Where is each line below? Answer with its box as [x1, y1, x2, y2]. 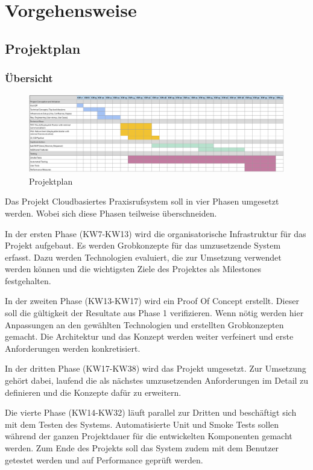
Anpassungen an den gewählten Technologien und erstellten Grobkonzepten [5, 318, 284, 331]
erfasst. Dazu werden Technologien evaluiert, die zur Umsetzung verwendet [5, 250, 282, 263]
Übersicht [5, 71, 53, 86]
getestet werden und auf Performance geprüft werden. [5, 453, 203, 466]
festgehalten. [5, 274, 51, 287]
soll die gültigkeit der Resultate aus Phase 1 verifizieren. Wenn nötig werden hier [5, 306, 304, 319]
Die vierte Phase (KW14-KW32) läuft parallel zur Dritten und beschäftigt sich [5, 406, 297, 419]
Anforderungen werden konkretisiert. [5, 341, 141, 354]
